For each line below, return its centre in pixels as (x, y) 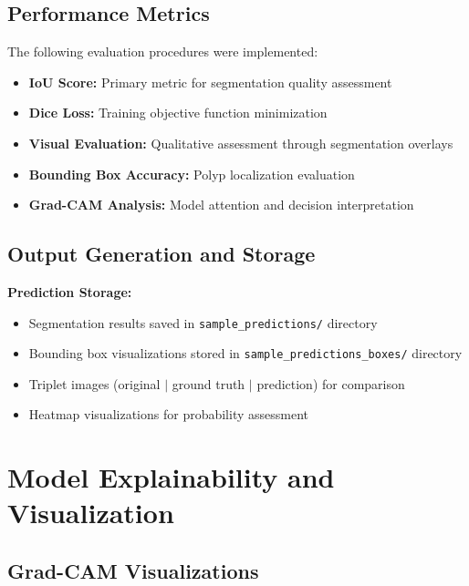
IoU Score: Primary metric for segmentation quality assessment (210, 82)
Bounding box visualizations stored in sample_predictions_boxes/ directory (245, 353)
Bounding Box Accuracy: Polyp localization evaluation (192, 174)
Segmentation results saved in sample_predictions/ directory (203, 322)
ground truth (208, 383)
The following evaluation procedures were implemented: (163, 51)
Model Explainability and (171, 477)
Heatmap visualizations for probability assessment (169, 414)
